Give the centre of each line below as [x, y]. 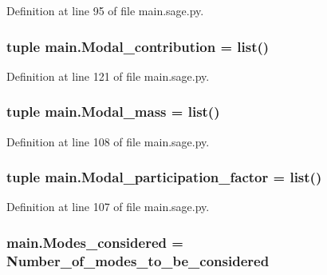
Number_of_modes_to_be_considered [138, 260]
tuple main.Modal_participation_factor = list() [164, 177]
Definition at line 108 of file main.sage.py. [108, 141]
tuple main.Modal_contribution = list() [138, 46]
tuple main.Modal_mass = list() [113, 112]
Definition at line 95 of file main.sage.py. [105, 10]
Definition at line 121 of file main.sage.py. [108, 76]
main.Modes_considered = [95, 242]
